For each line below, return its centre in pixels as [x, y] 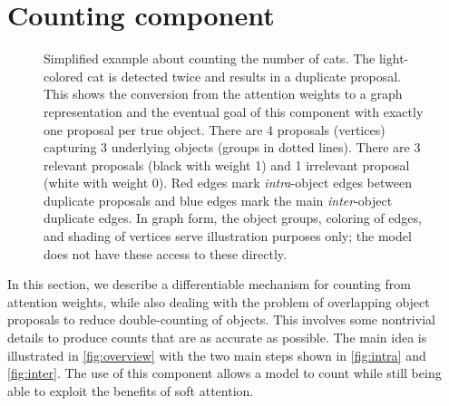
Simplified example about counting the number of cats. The [210, 58]
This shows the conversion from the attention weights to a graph [223, 94]
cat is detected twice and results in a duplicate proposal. [244, 76]
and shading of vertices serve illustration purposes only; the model [228, 236]
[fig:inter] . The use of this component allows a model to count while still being [224, 373]
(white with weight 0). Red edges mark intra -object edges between [228, 183]
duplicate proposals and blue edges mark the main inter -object [218, 200]
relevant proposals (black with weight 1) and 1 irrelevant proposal [227, 164]
